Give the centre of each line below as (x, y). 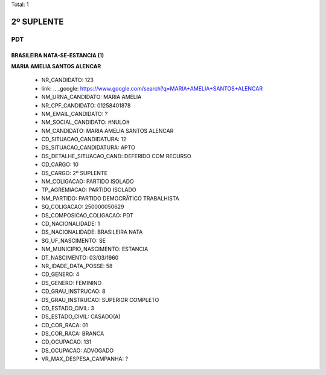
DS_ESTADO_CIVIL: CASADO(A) (81, 316)
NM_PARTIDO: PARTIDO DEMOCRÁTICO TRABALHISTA (110, 198)
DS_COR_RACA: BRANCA (73, 334)
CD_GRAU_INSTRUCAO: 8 (73, 291)
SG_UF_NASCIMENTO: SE (73, 240)
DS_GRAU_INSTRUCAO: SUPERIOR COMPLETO (100, 300)
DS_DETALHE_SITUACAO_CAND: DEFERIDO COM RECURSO (116, 156)
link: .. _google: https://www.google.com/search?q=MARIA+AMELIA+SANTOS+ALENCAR (152, 88)
